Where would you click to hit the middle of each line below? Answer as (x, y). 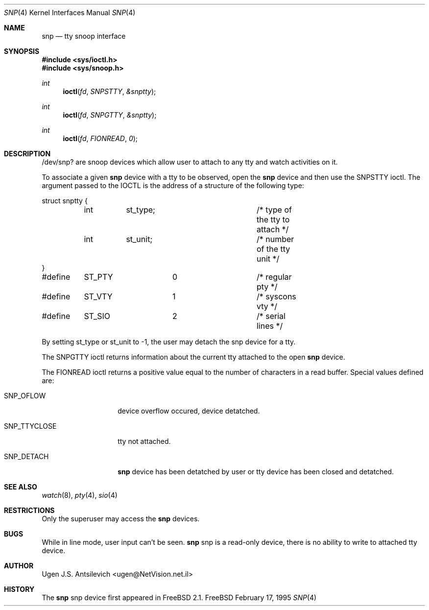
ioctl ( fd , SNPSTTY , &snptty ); (109, 91)
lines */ (270, 326)
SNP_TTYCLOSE (30, 426)
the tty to (273, 220)
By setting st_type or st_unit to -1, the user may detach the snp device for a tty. (169, 342)
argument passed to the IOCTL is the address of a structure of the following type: (173, 185)
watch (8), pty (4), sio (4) (80, 495)
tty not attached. (144, 441)
